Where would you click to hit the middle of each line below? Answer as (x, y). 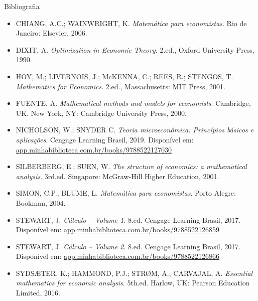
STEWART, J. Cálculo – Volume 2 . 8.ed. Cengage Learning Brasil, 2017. (128, 246)
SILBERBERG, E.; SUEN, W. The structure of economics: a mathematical (131, 166)
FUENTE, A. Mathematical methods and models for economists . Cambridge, (133, 103)
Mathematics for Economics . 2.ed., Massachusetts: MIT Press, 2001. (121, 86)
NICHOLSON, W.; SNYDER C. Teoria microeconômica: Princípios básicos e (135, 130)
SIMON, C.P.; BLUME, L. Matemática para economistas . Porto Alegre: (126, 193)
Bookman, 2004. (41, 202)
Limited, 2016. (38, 293)
